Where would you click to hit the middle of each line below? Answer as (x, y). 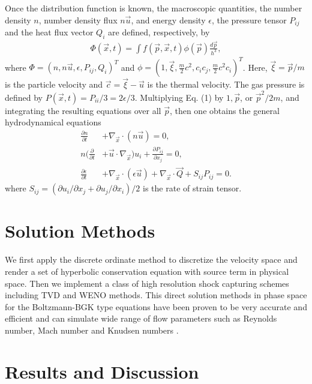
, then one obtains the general (224, 110)
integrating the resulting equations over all (83, 110)
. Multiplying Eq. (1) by (179, 97)
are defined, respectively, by (159, 32)
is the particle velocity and (54, 84)
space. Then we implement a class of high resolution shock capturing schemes (147, 283)
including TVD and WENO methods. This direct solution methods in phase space (156, 295)
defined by (24, 97)
